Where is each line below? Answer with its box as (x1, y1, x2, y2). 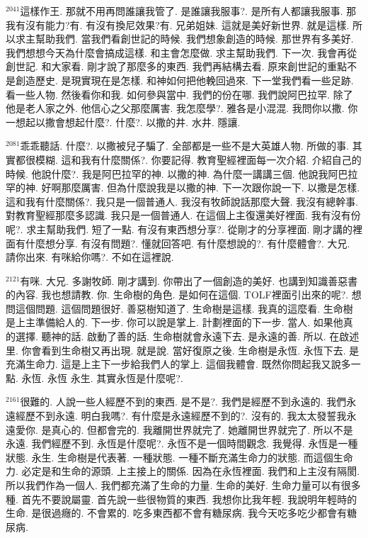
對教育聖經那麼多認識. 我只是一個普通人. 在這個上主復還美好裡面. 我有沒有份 (6, 208, 361, 223)
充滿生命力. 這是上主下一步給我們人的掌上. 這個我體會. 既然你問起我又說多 (6, 357, 351, 371)
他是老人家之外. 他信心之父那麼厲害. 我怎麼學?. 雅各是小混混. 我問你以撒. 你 (6, 101, 358, 116)
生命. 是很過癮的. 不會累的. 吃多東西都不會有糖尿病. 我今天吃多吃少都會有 (6, 505, 347, 520)
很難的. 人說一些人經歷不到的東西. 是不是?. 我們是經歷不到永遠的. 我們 (20, 394, 347, 409)
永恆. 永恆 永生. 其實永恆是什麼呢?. (21, 370, 183, 385)
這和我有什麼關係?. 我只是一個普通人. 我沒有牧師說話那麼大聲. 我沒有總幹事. (6, 194, 359, 208)
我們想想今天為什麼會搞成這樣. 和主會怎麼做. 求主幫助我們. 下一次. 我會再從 (6, 45, 357, 60)
